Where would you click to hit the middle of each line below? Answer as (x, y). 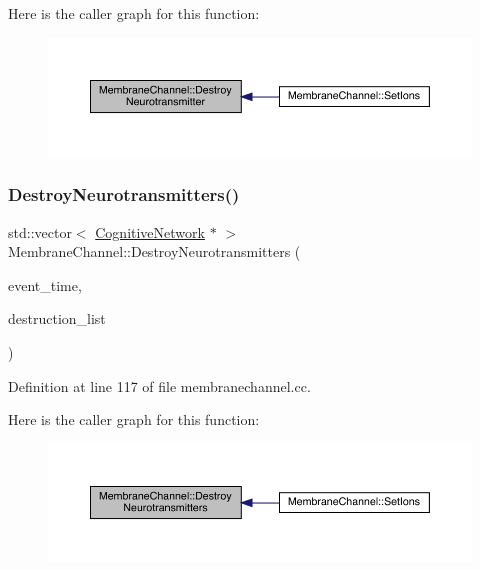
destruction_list (57, 318)
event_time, (45, 284)
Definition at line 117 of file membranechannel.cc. (159, 385)
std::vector (40, 231)
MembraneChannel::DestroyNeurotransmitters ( (154, 251)
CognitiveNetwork (150, 231)
